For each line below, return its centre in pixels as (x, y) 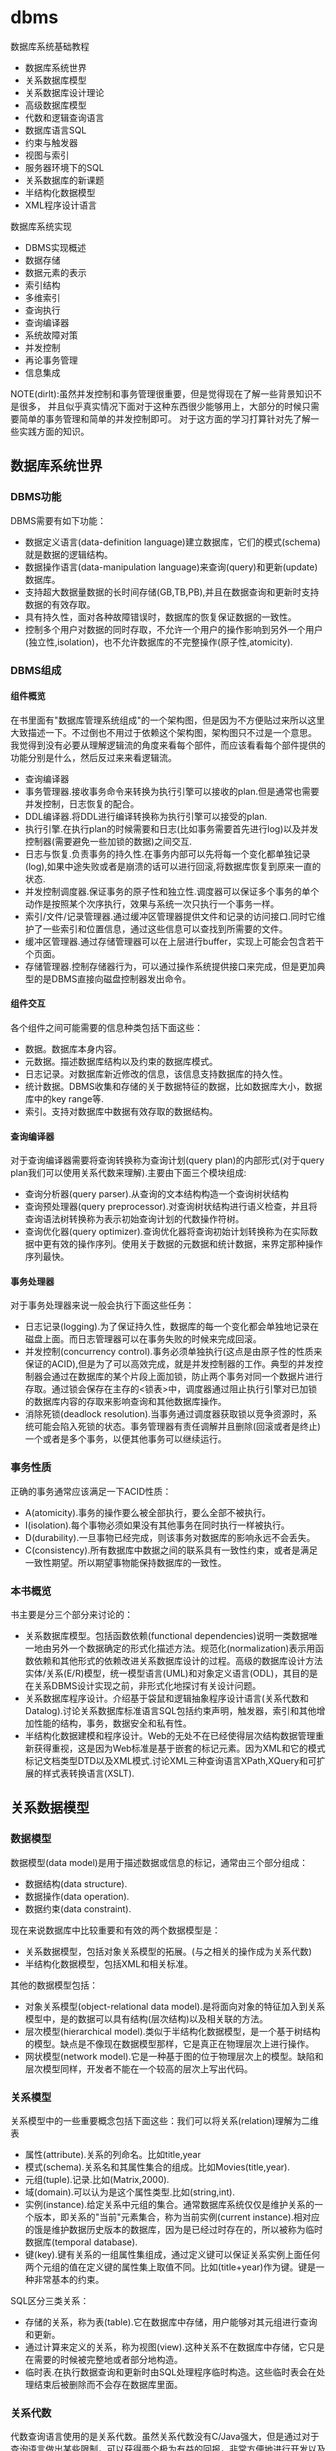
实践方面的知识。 (54, 431)
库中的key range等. (64, 1098)
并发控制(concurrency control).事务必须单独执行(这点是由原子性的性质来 (173, 1352)
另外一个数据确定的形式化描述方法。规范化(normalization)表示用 (183, 1648)
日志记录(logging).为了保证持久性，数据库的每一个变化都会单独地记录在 (172, 1327)
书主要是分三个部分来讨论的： (71, 1614)
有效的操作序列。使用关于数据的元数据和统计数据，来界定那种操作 (187, 1244)
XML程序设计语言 (60, 205)
